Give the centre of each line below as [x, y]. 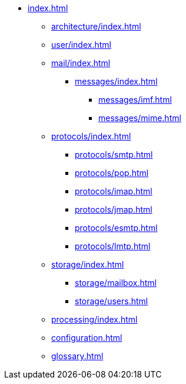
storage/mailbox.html [116, 283]
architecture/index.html [96, 26]
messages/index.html [116, 81]
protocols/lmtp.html [113, 246]
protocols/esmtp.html [116, 228]
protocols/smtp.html [114, 154]
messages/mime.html [140, 118]
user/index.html [81, 45]
